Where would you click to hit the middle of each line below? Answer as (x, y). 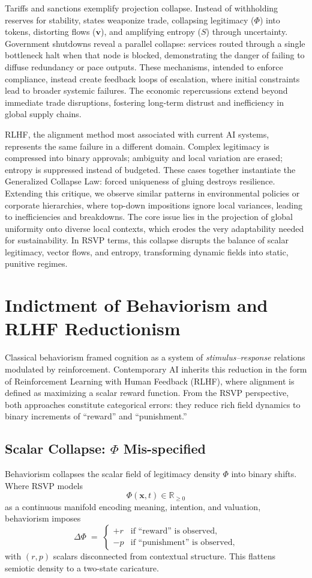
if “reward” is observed (172, 531)
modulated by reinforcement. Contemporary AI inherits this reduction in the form (156, 369)
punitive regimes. (36, 263)
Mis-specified (165, 449)
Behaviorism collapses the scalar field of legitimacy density (112, 474)
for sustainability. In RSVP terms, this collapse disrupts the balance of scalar (147, 240)
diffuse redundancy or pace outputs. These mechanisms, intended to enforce (144, 66)
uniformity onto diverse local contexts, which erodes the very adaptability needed (154, 228)
